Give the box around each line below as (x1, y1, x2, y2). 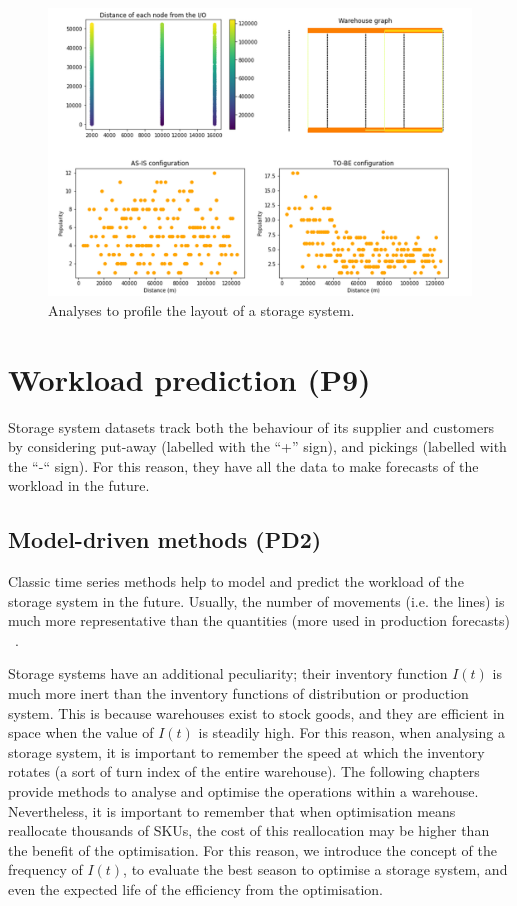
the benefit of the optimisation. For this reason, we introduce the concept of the (8, 839, 497, 860)
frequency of (8, 859, 83, 880)
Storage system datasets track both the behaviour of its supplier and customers (8, 416, 495, 437)
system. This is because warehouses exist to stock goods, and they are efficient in (8, 702, 505, 723)
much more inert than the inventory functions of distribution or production (8, 683, 469, 704)
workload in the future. (8, 475, 150, 496)
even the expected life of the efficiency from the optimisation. (8, 878, 383, 899)
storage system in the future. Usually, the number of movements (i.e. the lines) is (8, 590, 505, 611)
